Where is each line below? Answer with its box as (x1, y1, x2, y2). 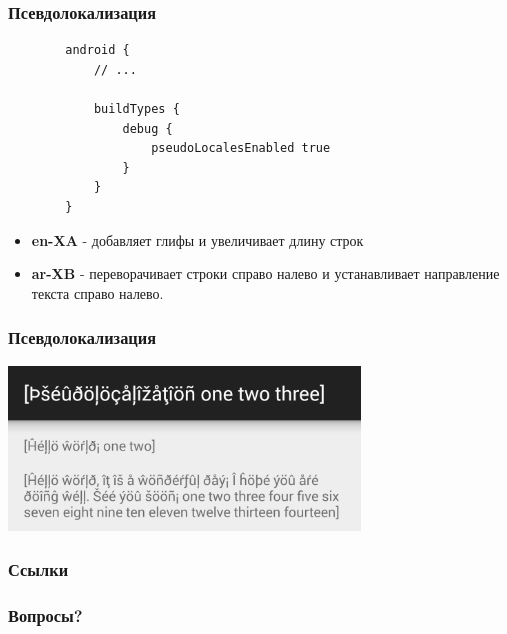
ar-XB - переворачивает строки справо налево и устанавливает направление (31, 263, 500, 284)
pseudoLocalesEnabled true (151, 141, 331, 156)
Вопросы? (8, 602, 83, 627)
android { (65, 43, 130, 58)
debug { (122, 121, 173, 136)
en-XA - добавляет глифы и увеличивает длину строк (31, 229, 364, 250)
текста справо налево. (31, 282, 164, 303)
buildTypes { (93, 102, 180, 116)
